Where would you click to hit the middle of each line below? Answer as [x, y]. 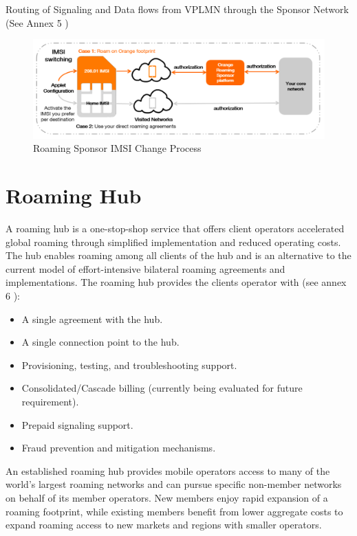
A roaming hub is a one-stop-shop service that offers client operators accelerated [175, 228]
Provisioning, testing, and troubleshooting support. [129, 365]
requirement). [50, 401]
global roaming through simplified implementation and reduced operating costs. [173, 242]
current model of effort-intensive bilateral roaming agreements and [145, 268]
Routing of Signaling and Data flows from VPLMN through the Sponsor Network [177, 9]
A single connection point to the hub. [100, 342]
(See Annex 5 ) [37, 22]
